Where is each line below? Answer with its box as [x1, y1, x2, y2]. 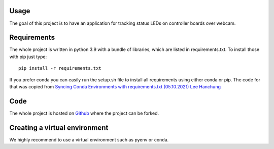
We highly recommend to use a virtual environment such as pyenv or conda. [9, 136, 169, 142]
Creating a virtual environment [9, 123, 109, 132]
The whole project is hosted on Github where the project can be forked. [9, 110, 159, 116]
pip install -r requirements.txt [18, 66, 101, 71]
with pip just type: [9, 54, 47, 60]
